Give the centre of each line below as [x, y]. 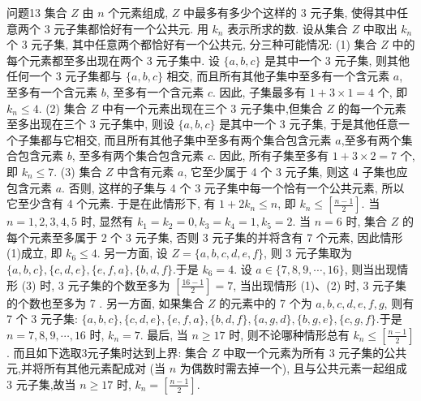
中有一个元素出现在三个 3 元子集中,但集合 [212, 108]
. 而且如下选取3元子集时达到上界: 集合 [107, 352]
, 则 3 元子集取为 [308, 253]
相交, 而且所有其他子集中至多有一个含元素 [278, 76]
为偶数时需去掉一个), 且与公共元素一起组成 [293, 368]
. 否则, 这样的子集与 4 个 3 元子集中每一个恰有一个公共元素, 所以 [233, 187]
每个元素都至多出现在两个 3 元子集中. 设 [113, 60]
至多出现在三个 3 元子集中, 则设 [90, 124]
